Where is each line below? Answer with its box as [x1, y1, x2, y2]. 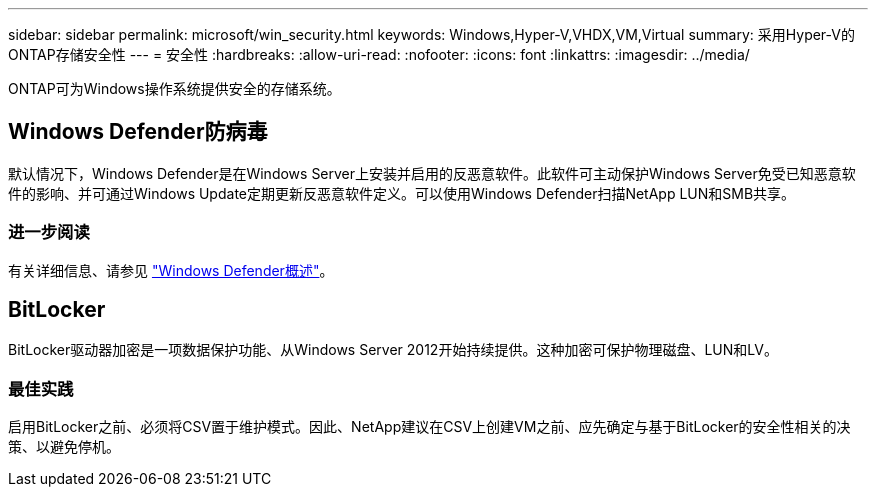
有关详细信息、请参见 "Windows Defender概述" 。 [8, 261, 334, 279]
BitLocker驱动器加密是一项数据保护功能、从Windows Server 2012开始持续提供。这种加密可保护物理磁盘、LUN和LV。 [8, 341, 778, 359]
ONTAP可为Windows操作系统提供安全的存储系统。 [8, 80, 341, 97]
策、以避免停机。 [8, 438, 120, 456]
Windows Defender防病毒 [8, 119, 268, 145]
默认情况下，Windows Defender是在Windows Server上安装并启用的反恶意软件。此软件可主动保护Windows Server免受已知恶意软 [8, 164, 856, 182]
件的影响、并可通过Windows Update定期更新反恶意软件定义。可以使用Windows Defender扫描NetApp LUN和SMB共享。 [8, 184, 796, 202]
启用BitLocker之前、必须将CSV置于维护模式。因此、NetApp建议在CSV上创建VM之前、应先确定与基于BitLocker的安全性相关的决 [8, 418, 851, 436]
